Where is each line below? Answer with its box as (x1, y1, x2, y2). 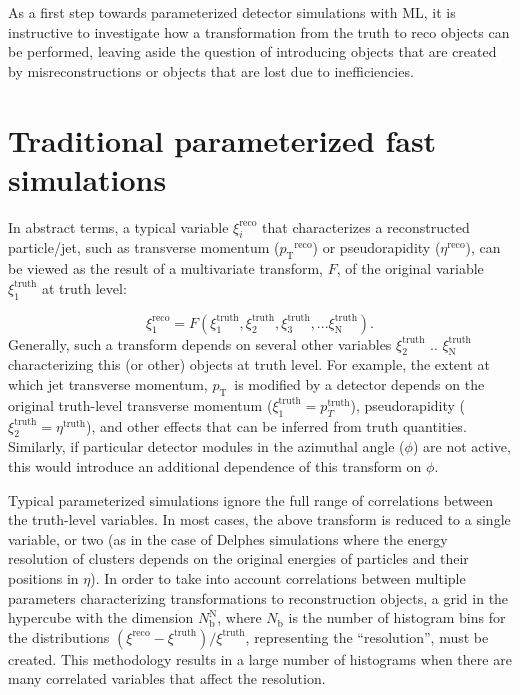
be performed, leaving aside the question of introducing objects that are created (8, 41, 497, 62)
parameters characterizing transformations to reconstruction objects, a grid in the (8, 587, 509, 608)
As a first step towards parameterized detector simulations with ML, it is (8, 2, 456, 22)
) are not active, (412, 436, 511, 457)
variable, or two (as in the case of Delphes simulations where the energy (8, 528, 448, 549)
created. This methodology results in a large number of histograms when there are (8, 648, 512, 669)
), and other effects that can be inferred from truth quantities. (86, 415, 467, 436)
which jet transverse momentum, (8, 374, 208, 395)
